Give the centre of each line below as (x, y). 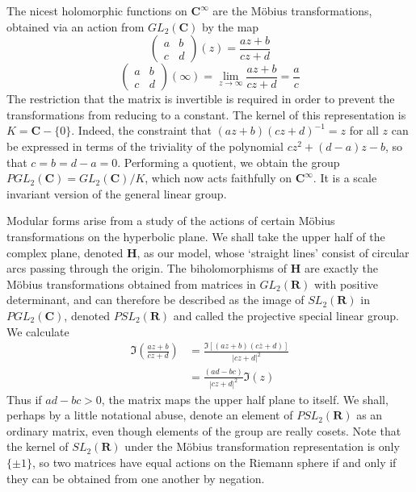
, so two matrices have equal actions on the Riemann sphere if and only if (214, 462)
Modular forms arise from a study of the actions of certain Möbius (171, 221)
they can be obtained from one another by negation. (136, 478)
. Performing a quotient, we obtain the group (229, 162)
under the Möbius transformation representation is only (262, 446)
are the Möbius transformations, (292, 10)
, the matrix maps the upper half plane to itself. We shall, (245, 399)
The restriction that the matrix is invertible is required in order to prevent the (201, 99)
